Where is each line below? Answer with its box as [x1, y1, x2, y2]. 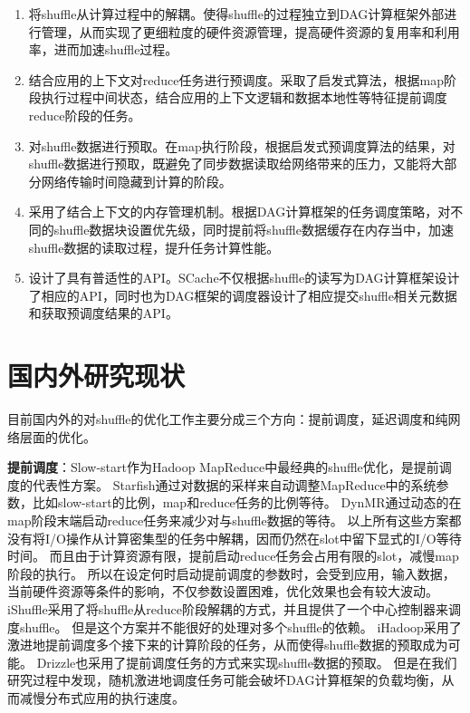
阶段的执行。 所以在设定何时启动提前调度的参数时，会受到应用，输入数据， [7, 564, 456, 583]
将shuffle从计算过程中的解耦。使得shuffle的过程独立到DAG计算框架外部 [28, 5, 445, 23]
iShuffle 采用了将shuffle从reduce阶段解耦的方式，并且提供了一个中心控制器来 [7, 599, 449, 618]
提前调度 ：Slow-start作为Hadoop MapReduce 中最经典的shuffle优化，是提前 [7, 458, 439, 477]
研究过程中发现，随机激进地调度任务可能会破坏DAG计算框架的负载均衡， [7, 670, 442, 689]
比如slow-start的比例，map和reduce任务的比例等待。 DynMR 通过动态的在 [32, 493, 462, 512]
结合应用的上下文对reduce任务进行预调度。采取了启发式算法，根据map [28, 70, 444, 89]
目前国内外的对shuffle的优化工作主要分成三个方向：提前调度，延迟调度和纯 [7, 409, 448, 429]
